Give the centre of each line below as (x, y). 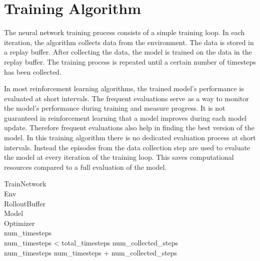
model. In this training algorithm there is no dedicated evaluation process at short (130, 138)
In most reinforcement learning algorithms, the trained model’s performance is (124, 88)
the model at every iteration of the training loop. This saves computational (119, 157)
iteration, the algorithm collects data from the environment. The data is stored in (129, 42)
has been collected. (33, 71)
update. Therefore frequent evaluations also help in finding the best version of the (129, 127)
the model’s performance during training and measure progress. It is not (115, 108)
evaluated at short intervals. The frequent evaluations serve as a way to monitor (126, 98)
